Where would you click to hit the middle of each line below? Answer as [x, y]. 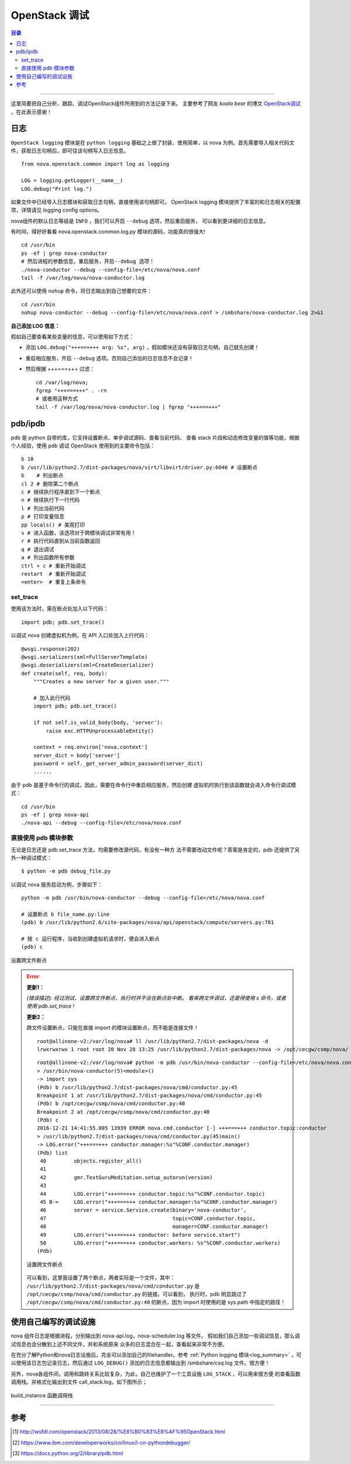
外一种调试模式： [31, 857]
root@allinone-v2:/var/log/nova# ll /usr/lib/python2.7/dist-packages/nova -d [153, 1041]
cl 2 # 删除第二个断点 [50, 484]
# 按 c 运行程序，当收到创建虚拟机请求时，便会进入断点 [91, 939]
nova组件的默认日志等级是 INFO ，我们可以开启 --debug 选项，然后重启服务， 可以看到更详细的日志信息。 [140, 221]
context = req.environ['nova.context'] [90, 747]
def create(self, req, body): [65, 673]
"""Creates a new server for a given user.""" [101, 682]
